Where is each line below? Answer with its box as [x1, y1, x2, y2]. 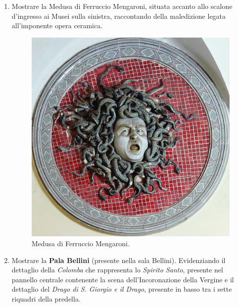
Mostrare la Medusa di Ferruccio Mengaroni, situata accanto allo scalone [11, 1, 233, 11]
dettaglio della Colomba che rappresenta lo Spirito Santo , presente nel [11, 264, 223, 275]
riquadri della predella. [11, 293, 81, 304]
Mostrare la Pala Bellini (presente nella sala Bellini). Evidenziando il [11, 255, 226, 265]
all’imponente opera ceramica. [11, 20, 103, 31]
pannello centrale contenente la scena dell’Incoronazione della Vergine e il [11, 274, 234, 284]
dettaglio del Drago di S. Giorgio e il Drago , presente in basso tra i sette [11, 284, 232, 294]
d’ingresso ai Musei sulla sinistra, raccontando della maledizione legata [11, 10, 226, 21]
